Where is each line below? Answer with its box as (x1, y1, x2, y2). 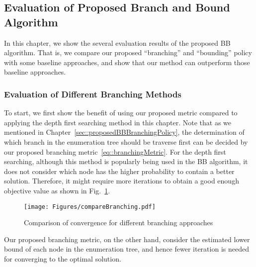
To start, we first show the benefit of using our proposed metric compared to (4, 107, 238, 118)
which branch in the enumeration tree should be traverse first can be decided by (4, 136, 248, 147)
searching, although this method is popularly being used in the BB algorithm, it (4, 156, 248, 167)
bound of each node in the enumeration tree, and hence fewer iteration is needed (4, 244, 249, 254)
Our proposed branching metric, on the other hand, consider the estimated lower (4, 234, 250, 244)
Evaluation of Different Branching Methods (4, 88, 181, 100)
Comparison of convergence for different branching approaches (24, 217, 213, 228)
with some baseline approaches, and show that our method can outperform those (4, 57, 250, 67)
